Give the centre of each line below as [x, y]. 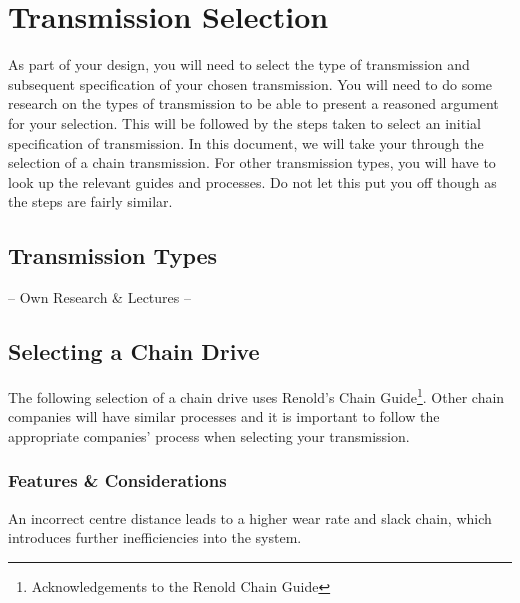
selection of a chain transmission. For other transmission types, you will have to [252, 162]
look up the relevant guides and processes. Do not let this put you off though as [252, 181]
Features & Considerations [117, 480]
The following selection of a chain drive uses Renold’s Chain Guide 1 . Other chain [256, 395]
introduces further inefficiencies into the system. [155, 537]
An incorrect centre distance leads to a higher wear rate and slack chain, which [250, 517]
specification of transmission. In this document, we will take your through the [246, 142]
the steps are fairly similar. [90, 201]
